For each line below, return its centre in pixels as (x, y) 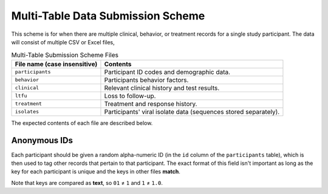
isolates (27, 112)
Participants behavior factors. (146, 80)
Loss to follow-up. (130, 96)
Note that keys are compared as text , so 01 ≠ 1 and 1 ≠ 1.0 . (87, 182)
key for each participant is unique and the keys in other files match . (96, 172)
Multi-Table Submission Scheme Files (65, 55)
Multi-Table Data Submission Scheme (108, 16)
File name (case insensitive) (56, 64)
